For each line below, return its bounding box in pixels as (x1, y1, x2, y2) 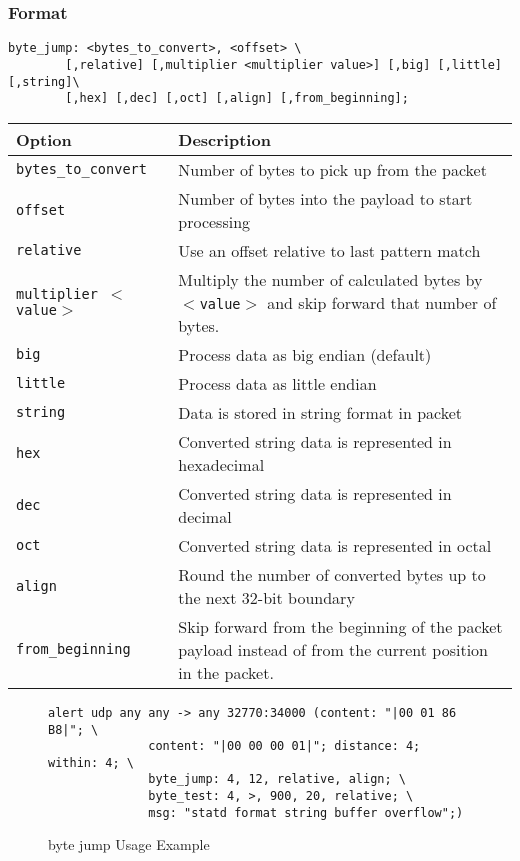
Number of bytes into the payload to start (178, 186, 473, 210)
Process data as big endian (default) (178, 342, 432, 366)
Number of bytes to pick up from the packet (178, 157, 487, 181)
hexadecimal (178, 452, 265, 476)
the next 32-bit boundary (178, 585, 355, 609)
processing (178, 209, 251, 233)
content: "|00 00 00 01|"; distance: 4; (148, 739, 421, 754)
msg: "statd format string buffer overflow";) (148, 805, 464, 820)
